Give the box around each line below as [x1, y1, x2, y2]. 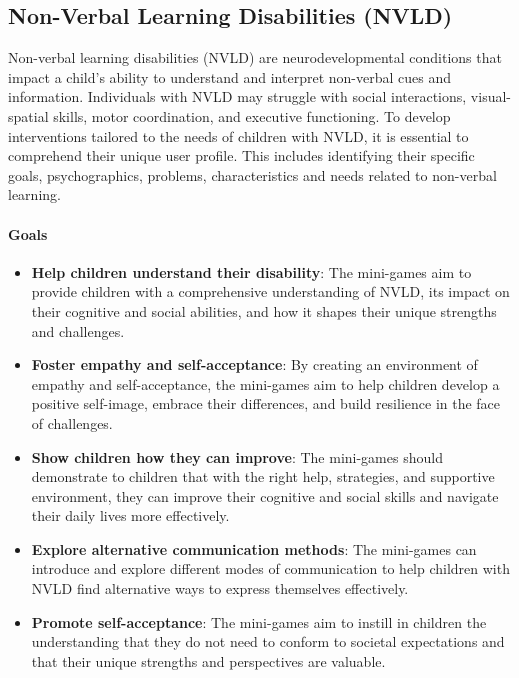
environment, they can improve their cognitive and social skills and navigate [31, 485, 499, 506]
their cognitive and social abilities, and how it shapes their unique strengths [31, 300, 497, 321]
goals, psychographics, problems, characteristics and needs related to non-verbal [8, 164, 497, 185]
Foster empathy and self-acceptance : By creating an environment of [31, 354, 478, 375]
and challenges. [31, 320, 125, 341]
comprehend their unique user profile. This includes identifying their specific [8, 145, 475, 166]
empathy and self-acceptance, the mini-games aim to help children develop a [31, 373, 500, 394]
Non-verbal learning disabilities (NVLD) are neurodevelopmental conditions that [8, 47, 502, 68]
